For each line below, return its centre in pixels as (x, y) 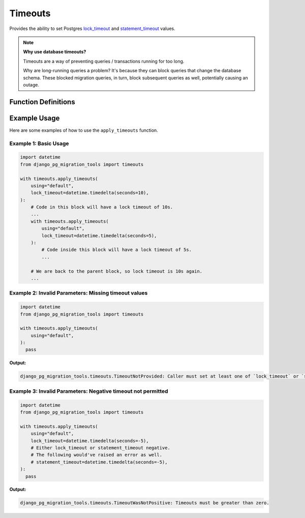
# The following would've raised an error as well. (97, 455)
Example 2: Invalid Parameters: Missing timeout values (79, 293)
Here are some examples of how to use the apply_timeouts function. (84, 130)
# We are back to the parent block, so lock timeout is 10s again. (117, 271)
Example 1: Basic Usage (39, 143)
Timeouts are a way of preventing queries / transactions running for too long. (104, 61)
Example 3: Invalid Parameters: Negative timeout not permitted (89, 391)
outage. (31, 84)
